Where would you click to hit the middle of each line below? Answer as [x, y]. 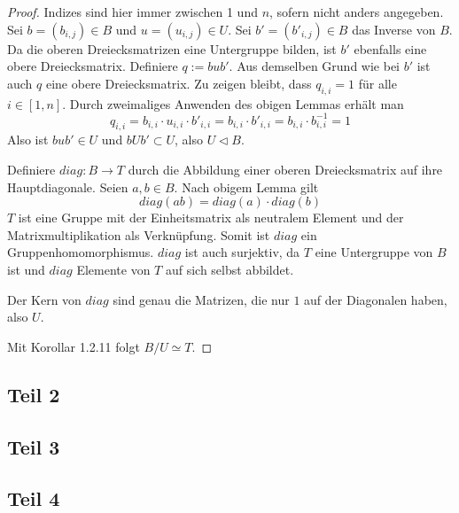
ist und [26, 270]
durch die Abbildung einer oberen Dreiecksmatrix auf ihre [285, 170]
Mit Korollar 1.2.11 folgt [74, 346]
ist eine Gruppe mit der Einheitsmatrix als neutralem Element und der [211, 218]
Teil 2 [34, 394]
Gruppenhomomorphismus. [81, 252]
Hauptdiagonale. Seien [68, 187]
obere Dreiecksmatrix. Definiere [93, 66]
